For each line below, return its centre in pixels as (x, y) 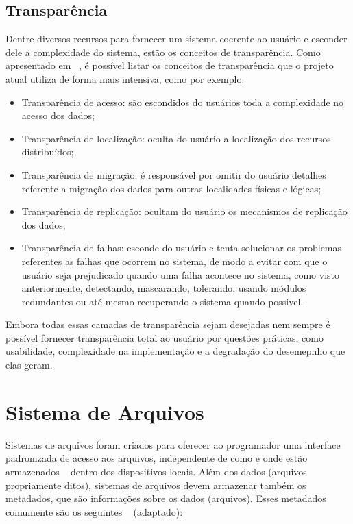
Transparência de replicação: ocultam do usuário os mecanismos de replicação (184, 211)
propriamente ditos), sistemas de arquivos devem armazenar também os (156, 485)
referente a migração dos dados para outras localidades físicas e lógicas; (171, 188)
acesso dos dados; (58, 115)
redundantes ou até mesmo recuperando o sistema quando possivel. (162, 301)
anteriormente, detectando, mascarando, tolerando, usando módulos (164, 288)
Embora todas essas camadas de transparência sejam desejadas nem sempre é (168, 324)
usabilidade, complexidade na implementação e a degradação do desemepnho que (175, 351)
